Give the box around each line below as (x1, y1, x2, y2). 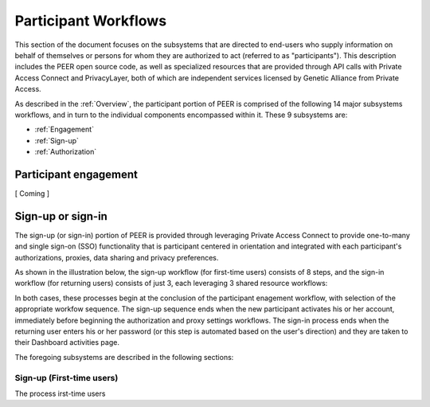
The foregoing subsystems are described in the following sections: (14, 352, 234, 362)
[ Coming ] (14, 188, 50, 198)
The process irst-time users (14, 389, 106, 398)
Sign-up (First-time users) (14, 372, 119, 383)
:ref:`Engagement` (34, 124, 95, 135)
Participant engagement (14, 167, 139, 181)
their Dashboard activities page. (14, 338, 119, 347)
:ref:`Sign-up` (34, 135, 80, 145)
